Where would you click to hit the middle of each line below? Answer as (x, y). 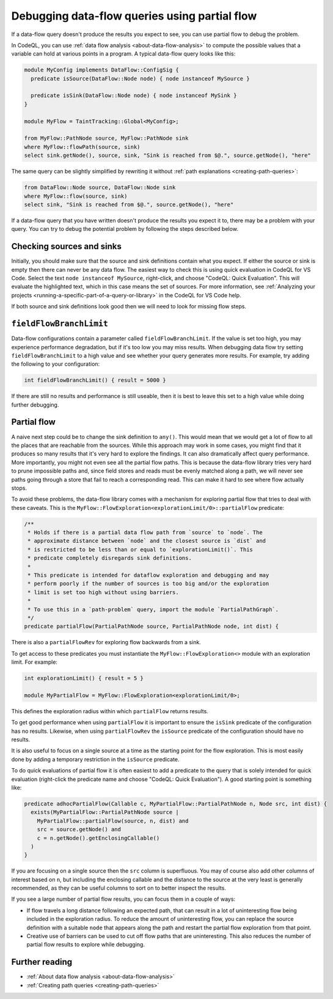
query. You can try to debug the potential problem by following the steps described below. (125, 229)
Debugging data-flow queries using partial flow (134, 16)
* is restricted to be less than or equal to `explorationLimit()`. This (141, 549)
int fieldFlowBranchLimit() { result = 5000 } (95, 380)
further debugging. (35, 405)
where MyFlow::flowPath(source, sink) (82, 147)
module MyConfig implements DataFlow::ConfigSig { (102, 70)
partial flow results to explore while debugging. (86, 945)
